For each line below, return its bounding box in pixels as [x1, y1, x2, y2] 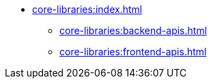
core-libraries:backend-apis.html [59, 25, 208, 36]
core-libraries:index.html [32, 3, 143, 15]
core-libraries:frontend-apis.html [59, 46, 207, 57]
